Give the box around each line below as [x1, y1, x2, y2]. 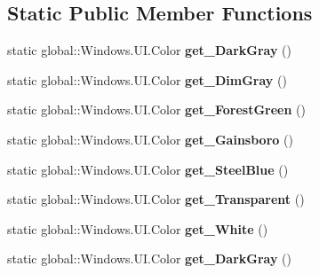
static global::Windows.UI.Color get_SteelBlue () [7, 160, 289, 178]
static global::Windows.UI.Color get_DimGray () [7, 70, 287, 89]
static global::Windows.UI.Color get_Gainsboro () [7, 129, 293, 148]
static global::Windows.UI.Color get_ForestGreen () [7, 100, 306, 119]
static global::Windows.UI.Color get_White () [7, 219, 268, 238]
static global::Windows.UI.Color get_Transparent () [7, 190, 305, 208]
